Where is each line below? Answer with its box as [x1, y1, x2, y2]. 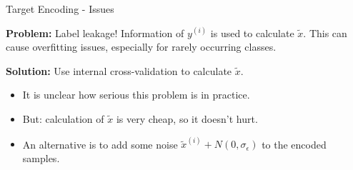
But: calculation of [22, 111, 104, 126]
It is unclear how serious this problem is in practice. [22, 87, 250, 102]
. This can [303, 25, 347, 40]
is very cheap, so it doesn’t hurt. [116, 111, 258, 126]
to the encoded [262, 136, 327, 151]
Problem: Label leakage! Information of [6, 25, 184, 40]
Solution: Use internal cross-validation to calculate [6, 63, 232, 78]
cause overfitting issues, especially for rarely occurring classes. [6, 39, 277, 54]
